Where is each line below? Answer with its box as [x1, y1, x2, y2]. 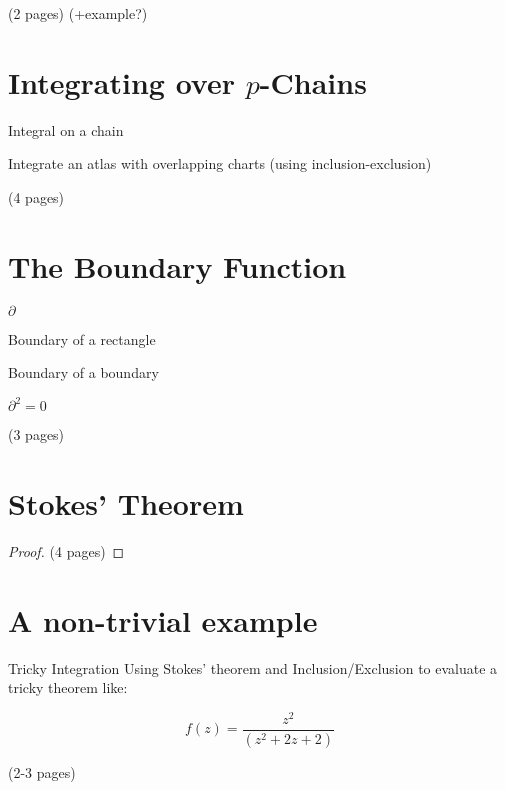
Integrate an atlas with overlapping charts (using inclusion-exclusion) [8, 153, 432, 174]
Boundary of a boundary [8, 362, 159, 383]
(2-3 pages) [8, 761, 76, 782]
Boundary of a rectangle [8, 328, 156, 349]
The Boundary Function [8, 245, 347, 286]
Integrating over [8, 61, 235, 102]
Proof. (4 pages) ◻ [8, 541, 125, 562]
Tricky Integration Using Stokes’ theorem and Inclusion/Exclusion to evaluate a [8, 657, 498, 678]
